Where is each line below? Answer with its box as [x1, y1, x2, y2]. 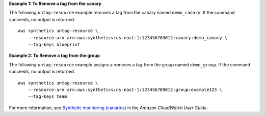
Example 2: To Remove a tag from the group [9, 53, 100, 58]
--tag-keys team [27, 94, 67, 99]
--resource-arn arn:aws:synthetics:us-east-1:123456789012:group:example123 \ [27, 87, 222, 92]
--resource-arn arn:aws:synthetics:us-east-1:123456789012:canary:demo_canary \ [27, 35, 228, 40]
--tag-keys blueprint [27, 42, 80, 47]
